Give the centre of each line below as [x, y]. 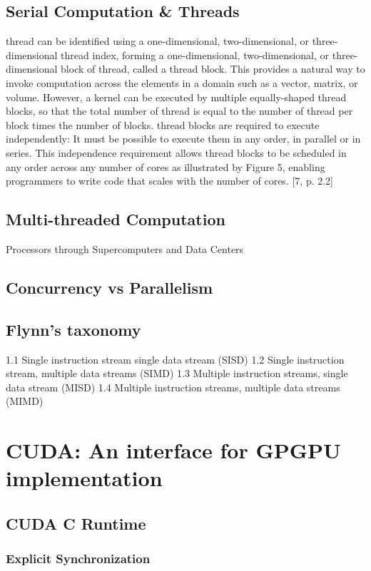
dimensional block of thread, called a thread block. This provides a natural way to [185, 69]
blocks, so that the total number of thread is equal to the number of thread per [179, 111]
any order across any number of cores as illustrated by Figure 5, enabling [166, 166]
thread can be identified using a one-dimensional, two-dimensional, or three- [172, 41]
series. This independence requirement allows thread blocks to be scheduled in [176, 152]
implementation [84, 478]
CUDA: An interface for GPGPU [173, 450]
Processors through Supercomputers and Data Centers [125, 248]
